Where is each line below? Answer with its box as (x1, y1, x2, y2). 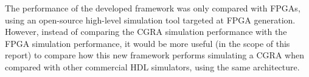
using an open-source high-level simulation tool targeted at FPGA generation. (5, 13, 296, 26)
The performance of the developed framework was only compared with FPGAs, (5, 2, 300, 14)
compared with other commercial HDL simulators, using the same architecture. (5, 60, 300, 73)
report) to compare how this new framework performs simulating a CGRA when (5, 49, 304, 61)
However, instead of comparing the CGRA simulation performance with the (5, 25, 287, 38)
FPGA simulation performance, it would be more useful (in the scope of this (5, 37, 290, 49)
